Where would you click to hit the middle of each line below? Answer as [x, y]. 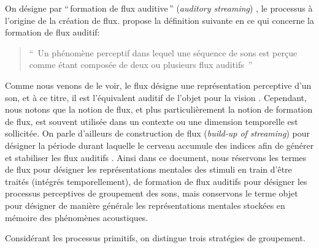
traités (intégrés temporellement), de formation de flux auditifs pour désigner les [156, 181]
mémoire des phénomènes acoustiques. [77, 217]
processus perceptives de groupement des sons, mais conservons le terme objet [152, 193]
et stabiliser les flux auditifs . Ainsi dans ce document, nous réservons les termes [156, 157]
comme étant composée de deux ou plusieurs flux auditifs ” [141, 65]
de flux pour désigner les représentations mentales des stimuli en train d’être [148, 169]
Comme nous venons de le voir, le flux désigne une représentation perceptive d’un [158, 85]
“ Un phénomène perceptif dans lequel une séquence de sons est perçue [163, 52]
